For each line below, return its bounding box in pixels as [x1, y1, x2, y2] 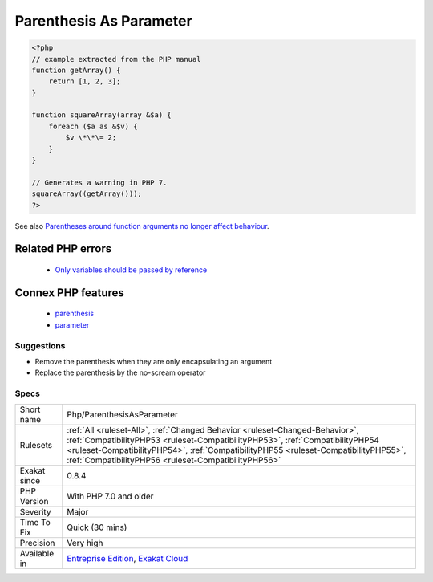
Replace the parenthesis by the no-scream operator [34, 368, 206, 377]
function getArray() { [31, 65, 121, 75]
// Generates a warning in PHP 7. [31, 177, 168, 187]
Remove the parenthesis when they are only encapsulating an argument [34, 356, 273, 366]
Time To [19, 517, 51, 528]
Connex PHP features [14, 286, 124, 299]
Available [19, 548, 55, 560]
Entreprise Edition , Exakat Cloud [67, 553, 188, 564]
